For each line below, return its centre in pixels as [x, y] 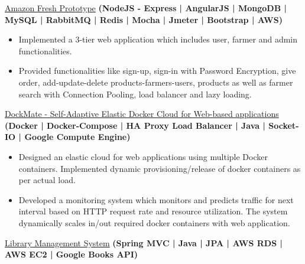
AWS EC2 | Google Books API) [71, 254]
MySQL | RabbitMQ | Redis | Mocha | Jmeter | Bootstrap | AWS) [144, 19]
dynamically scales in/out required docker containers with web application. [154, 222]
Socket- [284, 125]
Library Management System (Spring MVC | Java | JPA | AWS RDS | [144, 242]
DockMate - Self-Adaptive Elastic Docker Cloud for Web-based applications [142, 114]
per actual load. [47, 180]
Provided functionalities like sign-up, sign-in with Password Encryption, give [157, 71]
